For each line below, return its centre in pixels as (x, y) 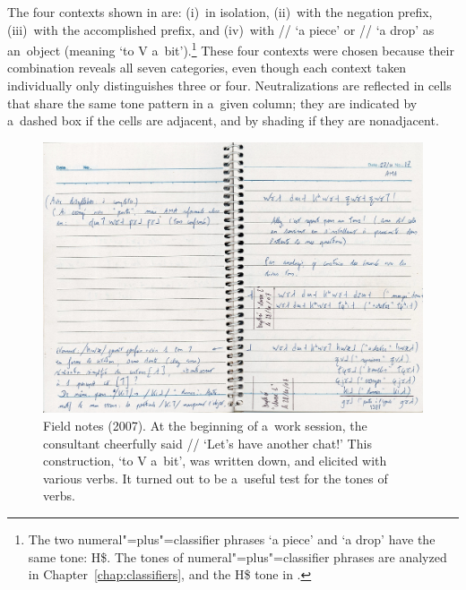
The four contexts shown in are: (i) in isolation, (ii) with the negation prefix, (220, 12)
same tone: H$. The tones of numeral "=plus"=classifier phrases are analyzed (237, 556)
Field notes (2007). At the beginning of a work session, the (205, 426)
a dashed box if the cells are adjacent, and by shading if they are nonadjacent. (223, 120)
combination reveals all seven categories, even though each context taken (207, 68)
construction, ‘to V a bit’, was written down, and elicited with (215, 461)
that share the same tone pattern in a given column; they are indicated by (212, 103)
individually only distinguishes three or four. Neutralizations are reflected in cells (229, 86)
